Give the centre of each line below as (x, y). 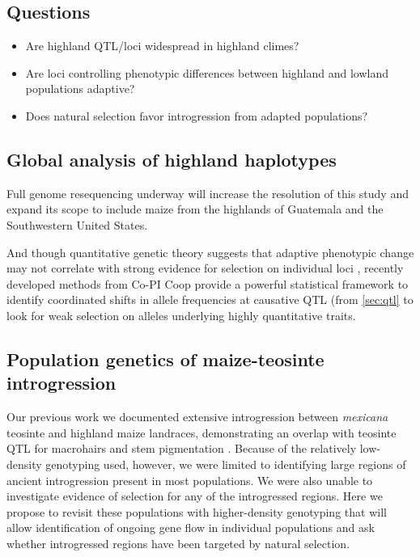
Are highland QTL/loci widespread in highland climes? (162, 46)
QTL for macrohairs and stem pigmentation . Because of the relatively (182, 448)
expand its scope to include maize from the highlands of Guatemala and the (195, 209)
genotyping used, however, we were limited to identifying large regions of (226, 464)
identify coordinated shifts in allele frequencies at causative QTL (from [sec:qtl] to (210, 300)
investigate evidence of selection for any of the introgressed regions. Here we (195, 496)
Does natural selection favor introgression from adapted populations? (197, 115)
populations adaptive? (80, 89)
